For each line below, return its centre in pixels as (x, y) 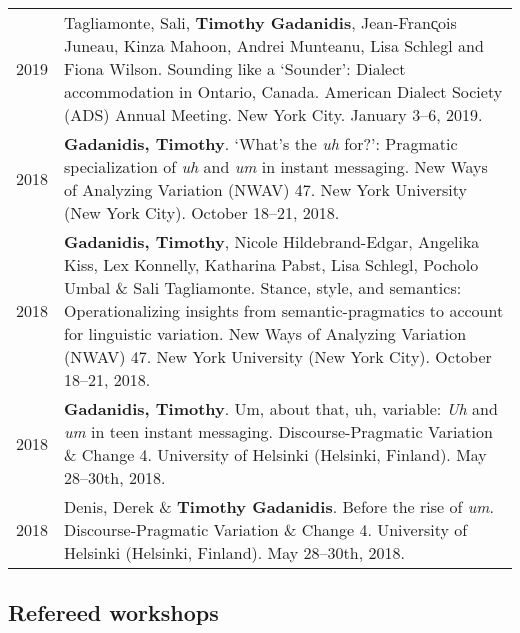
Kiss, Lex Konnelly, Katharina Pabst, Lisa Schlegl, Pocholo (271, 264)
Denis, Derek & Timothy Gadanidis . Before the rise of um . (279, 506)
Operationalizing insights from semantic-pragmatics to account (284, 310)
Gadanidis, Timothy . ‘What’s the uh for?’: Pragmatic (261, 143)
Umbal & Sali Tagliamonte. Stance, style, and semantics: (263, 287)
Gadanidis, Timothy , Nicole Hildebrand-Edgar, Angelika (272, 241)
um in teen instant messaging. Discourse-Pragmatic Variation (278, 431)
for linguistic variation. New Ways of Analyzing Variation (265, 333)
